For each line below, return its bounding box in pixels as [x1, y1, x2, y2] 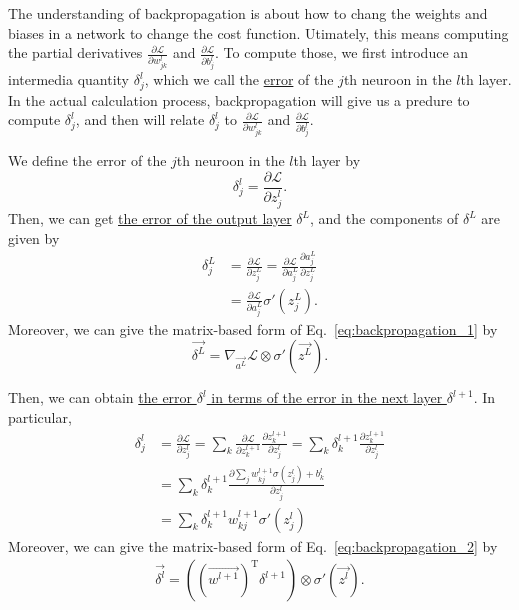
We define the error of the [8, 150, 167, 171]
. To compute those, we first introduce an [215, 42, 469, 63]
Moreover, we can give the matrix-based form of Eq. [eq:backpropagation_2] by [8, 535, 498, 556]
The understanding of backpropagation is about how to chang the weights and [8, 3, 488, 23]
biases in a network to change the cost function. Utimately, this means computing [8, 22, 509, 43]
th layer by [293, 150, 361, 171]
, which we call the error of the [144, 69, 334, 90]
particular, [8, 407, 72, 428]
